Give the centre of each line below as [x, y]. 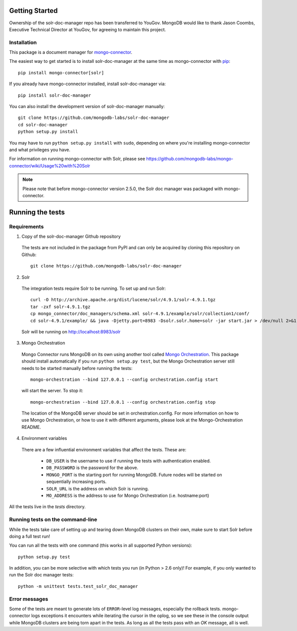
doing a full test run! [30, 536]
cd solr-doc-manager [43, 125]
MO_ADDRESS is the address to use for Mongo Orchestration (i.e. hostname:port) [128, 496]
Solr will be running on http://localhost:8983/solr [71, 331]
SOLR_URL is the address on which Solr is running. [98, 488]
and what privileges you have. [40, 150]
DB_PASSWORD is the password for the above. [92, 468]
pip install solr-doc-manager [55, 95]
